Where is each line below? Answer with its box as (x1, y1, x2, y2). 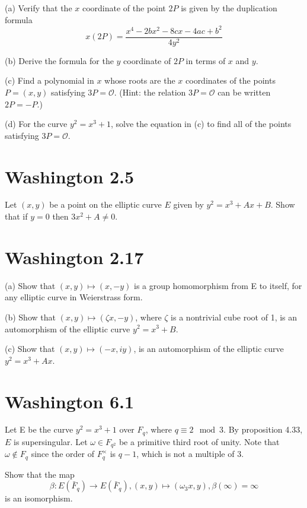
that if (5, 210, 28, 223)
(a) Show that (5, 279, 56, 291)
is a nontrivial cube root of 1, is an (171, 310, 298, 323)
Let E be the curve (5, 423, 73, 436)
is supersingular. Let (14, 435, 88, 447)
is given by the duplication (181, 2, 277, 14)
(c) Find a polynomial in (5, 74, 94, 87)
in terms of (186, 54, 226, 66)
